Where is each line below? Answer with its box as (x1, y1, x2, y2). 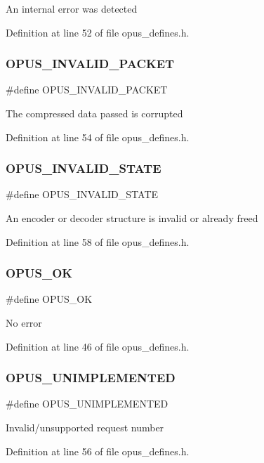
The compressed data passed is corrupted (6, 106, 183, 120)
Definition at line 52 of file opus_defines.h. (6, 25, 190, 39)
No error (6, 315, 42, 330)
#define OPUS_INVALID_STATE (6, 187, 159, 202)
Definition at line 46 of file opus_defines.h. (6, 339, 190, 353)
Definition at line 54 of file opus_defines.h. (6, 129, 190, 144)
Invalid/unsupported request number (6, 420, 164, 434)
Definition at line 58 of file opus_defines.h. (6, 234, 190, 249)
